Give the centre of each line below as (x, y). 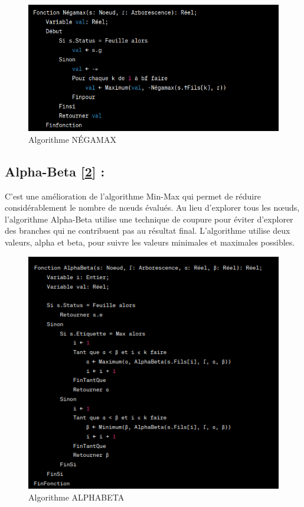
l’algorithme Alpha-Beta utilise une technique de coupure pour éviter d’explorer (149, 219)
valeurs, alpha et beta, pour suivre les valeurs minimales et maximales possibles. (150, 242)
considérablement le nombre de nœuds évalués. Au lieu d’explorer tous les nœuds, (152, 207)
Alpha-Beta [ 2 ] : (55, 171)
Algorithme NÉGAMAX (72, 139)
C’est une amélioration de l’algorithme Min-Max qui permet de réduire (133, 196)
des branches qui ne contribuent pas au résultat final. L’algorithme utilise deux (148, 230)
